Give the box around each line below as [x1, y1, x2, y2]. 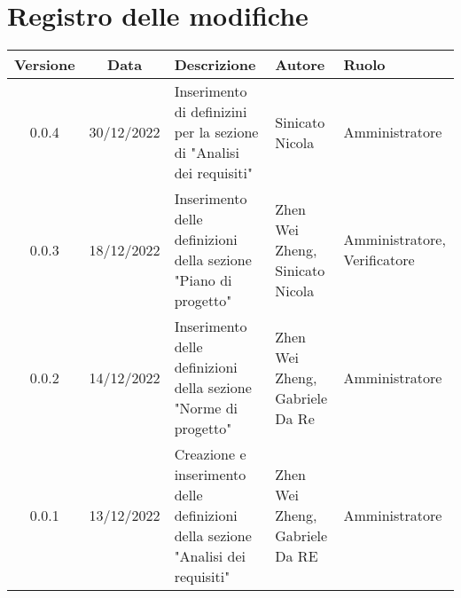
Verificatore [343, 249, 415, 271]
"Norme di [174, 397, 238, 419]
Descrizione [174, 54, 256, 75]
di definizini [174, 101, 247, 122]
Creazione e [174, 444, 246, 465]
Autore [275, 54, 325, 75]
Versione [14, 54, 75, 75]
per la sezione [174, 122, 259, 143]
